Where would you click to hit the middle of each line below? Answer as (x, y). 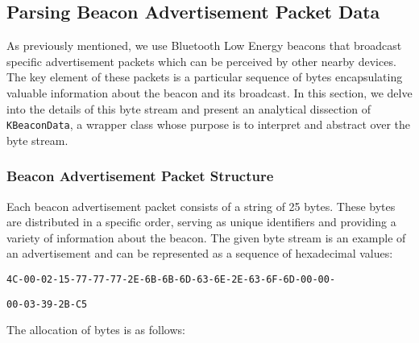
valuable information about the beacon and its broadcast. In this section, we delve (209, 92)
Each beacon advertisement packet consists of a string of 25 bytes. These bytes (201, 206)
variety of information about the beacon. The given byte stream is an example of (206, 237)
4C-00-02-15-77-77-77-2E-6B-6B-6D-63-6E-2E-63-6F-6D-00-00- (171, 280)
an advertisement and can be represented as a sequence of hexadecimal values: (200, 253)
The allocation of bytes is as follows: (96, 330)
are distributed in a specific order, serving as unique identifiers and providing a (201, 222)
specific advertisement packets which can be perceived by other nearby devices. (201, 61)
